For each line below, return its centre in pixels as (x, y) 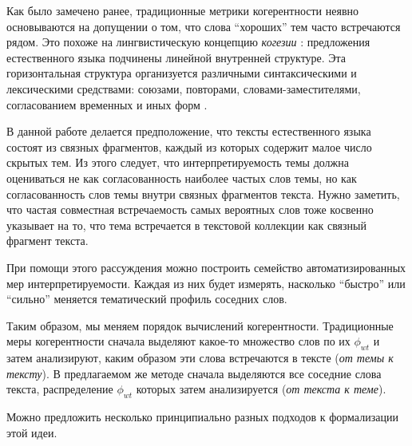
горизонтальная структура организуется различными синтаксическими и (182, 73)
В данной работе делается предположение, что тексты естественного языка (189, 131)
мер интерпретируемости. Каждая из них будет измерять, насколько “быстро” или (206, 283)
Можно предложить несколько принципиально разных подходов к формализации (202, 417)
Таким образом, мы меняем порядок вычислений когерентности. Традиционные (200, 325)
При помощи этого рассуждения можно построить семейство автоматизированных (206, 267)
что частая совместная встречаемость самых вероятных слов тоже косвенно (190, 209)
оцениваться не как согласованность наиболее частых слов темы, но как (182, 178)
